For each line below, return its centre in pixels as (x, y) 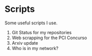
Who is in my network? (35, 48)
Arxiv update (25, 43)
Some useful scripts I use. (31, 23)
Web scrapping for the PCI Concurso (49, 38)
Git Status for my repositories (42, 32)
